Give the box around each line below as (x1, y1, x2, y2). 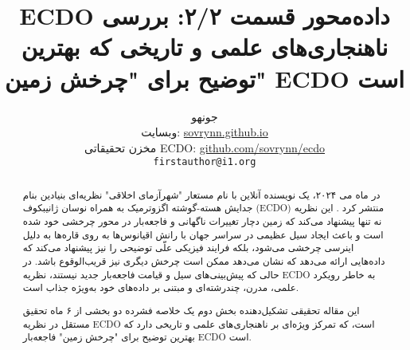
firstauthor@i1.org (153, 156, 256, 168)
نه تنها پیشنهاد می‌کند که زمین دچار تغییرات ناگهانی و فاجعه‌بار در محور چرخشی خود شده (22, 214, 382, 228)
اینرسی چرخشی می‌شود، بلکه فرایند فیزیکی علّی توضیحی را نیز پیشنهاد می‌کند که (22, 241, 354, 254)
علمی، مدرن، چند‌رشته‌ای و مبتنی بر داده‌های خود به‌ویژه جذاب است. (22, 281, 299, 294)
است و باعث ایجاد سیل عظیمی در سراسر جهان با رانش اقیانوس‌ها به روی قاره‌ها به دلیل (22, 227, 384, 241)
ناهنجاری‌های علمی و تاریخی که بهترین (21, 30, 389, 63)
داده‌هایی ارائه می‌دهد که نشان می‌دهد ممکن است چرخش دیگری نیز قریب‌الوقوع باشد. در (22, 254, 385, 268)
